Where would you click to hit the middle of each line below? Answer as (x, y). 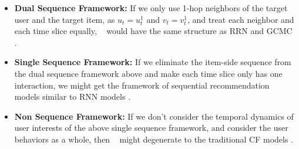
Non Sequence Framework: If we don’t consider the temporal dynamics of (154, 116)
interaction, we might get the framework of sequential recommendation (142, 85)
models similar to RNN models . (73, 96)
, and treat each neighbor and (241, 19)
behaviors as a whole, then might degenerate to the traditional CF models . (154, 139)
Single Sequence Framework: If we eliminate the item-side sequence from (153, 62)
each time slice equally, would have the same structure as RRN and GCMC (153, 31)
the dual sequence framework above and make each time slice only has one (148, 73)
